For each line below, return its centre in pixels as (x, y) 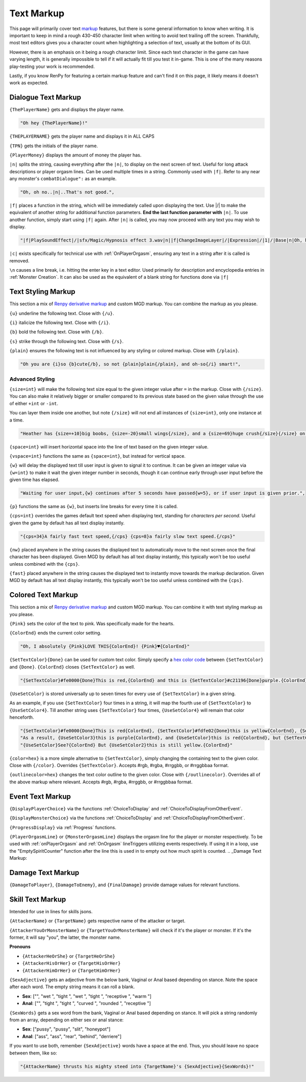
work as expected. (29, 83)
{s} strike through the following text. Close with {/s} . (67, 341)
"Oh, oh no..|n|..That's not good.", (67, 192)
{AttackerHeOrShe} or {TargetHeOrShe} (69, 956)
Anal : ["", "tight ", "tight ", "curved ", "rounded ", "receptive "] (87, 1004)
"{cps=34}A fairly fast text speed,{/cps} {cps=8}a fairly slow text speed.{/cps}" (128, 536)
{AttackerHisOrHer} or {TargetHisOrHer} (71, 963)
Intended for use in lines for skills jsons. (51, 911)
